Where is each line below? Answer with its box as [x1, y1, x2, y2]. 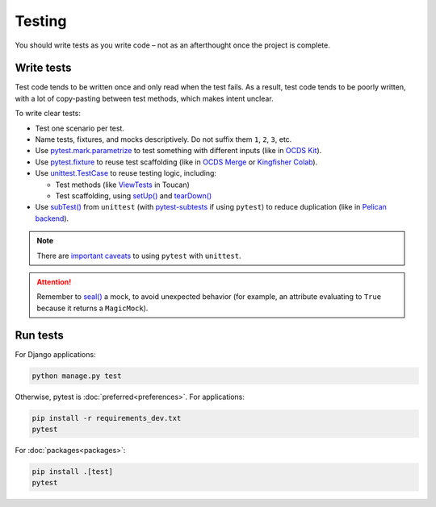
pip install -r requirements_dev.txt [31, 413, 182, 422]
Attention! [36, 276, 72, 286]
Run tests [15, 328, 64, 342]
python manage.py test [31, 371, 122, 380]
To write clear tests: [15, 109, 81, 118]
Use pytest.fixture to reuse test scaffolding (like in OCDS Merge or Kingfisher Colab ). [35, 157, 318, 167]
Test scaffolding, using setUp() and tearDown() [55, 190, 212, 201]
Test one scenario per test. [35, 123, 125, 133]
